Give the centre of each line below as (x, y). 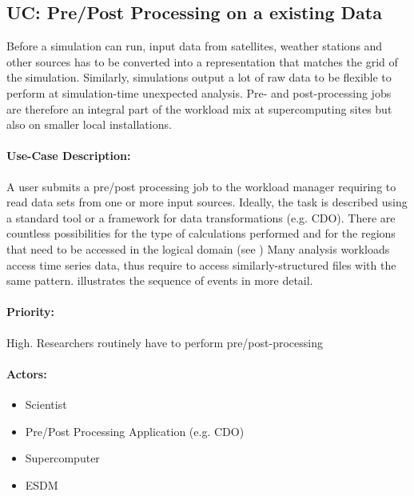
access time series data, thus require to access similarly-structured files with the (201, 264)
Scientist (46, 404)
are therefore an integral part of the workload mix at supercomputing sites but (199, 108)
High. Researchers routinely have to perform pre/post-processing (165, 342)
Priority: (31, 312)
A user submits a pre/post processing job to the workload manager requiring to (201, 186)
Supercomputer (62, 458)
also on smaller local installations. (89, 124)
